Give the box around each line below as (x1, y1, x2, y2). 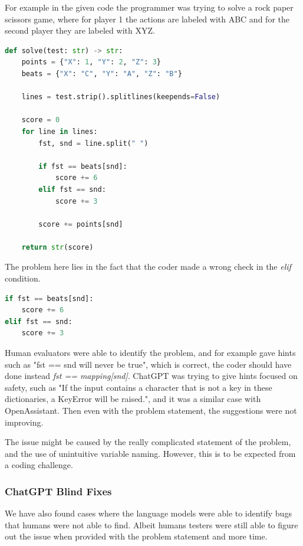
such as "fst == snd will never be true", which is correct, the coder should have (5, 358, 292, 370)
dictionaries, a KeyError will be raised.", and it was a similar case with (5, 393, 261, 405)
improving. (5, 416, 44, 428)
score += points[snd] (38, 220, 123, 228)
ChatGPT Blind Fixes (5, 483, 112, 498)
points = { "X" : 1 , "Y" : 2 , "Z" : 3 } (21, 58, 162, 67)
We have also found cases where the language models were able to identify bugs (5, 507, 292, 519)
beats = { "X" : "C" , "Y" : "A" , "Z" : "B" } (21, 69, 182, 78)
